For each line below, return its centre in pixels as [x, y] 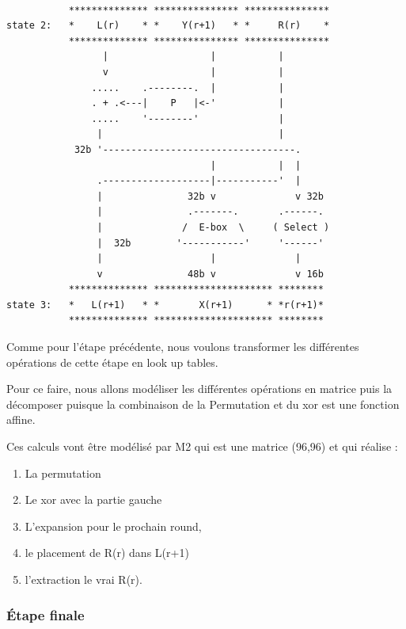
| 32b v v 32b [210, 196]
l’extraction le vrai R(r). [83, 579]
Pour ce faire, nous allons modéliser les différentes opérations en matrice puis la [199, 389]
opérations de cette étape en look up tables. [112, 362]
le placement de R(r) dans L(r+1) [107, 553]
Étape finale [46, 614]
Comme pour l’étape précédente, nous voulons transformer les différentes [183, 347]
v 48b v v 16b [210, 274]
